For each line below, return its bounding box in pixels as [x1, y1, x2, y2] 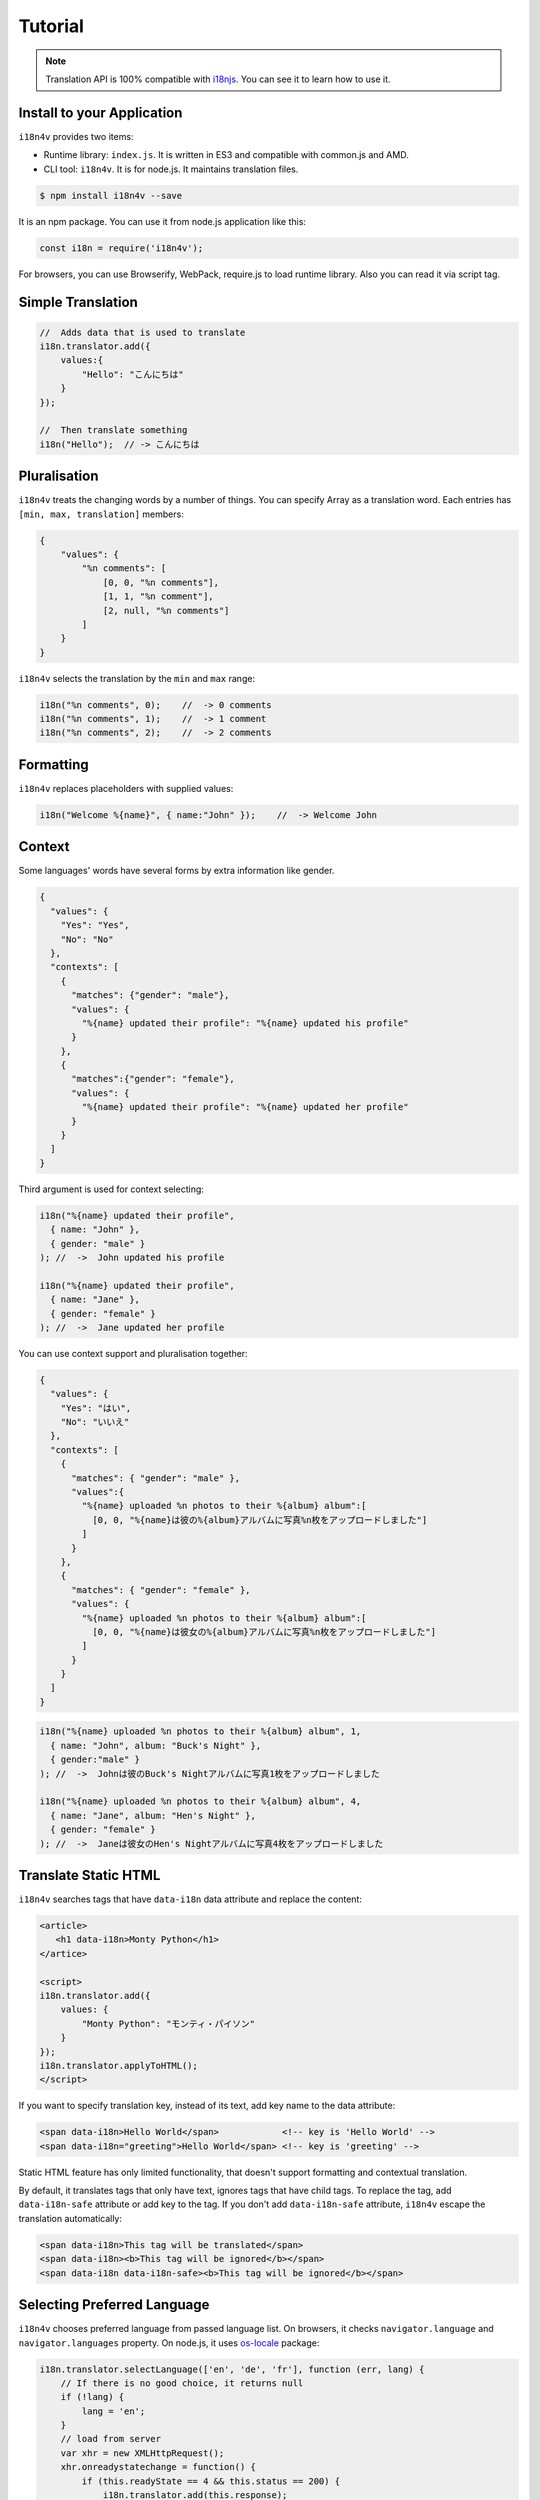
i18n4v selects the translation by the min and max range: [18, 672, 255, 684]
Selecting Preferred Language [18, 2296, 210, 2314]
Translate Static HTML [18, 1866, 161, 1884]
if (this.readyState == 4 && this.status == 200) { [81, 2475, 341, 2487]
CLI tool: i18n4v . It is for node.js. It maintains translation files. [43, 163, 299, 175]
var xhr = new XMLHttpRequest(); [60, 2447, 225, 2459]
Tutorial [18, 15, 85, 37]
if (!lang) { [60, 2391, 125, 2403]
